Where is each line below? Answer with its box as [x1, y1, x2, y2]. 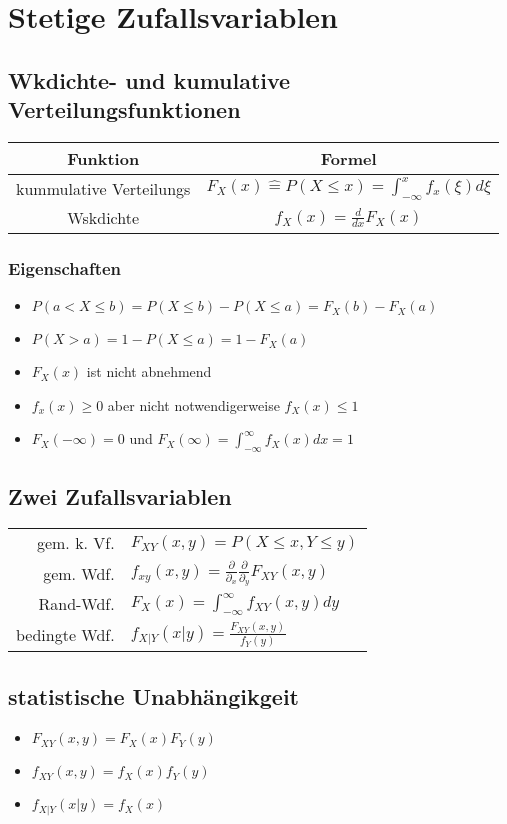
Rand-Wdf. [38, 592, 115, 616]
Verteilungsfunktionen [8, 94, 241, 125]
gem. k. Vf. [36, 531, 115, 555]
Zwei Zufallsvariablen [8, 480, 232, 511]
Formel [320, 146, 377, 170]
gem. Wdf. [43, 561, 115, 585]
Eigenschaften [8, 255, 122, 280]
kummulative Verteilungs [16, 176, 191, 200]
